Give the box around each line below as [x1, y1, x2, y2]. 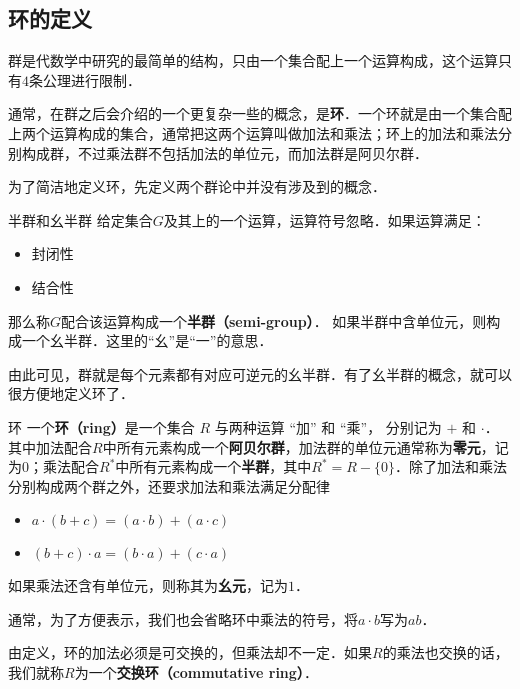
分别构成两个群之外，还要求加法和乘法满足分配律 [8, 475, 330, 496]
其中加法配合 [8, 436, 92, 457]
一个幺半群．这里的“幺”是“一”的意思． [21, 330, 273, 351]
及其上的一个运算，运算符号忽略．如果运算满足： [163, 209, 486, 230]
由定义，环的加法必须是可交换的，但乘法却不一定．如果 [8, 642, 372, 663]
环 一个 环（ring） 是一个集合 [8, 416, 195, 437]
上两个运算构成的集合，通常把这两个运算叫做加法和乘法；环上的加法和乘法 [8, 122, 498, 143]
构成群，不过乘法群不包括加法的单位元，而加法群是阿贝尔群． [21, 142, 428, 163]
